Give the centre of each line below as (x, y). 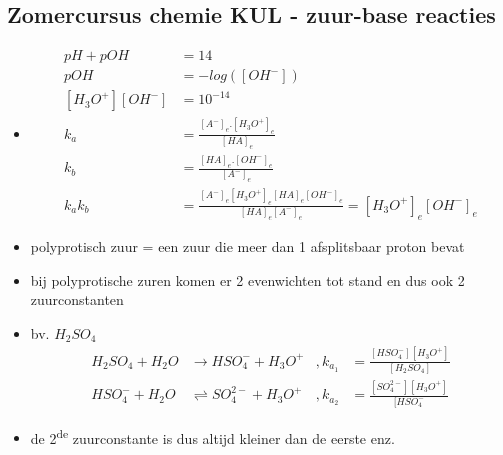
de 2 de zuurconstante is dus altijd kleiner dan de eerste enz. (212, 436)
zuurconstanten (77, 299)
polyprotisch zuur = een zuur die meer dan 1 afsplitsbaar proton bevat (247, 245)
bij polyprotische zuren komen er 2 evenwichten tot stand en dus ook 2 (247, 279)
